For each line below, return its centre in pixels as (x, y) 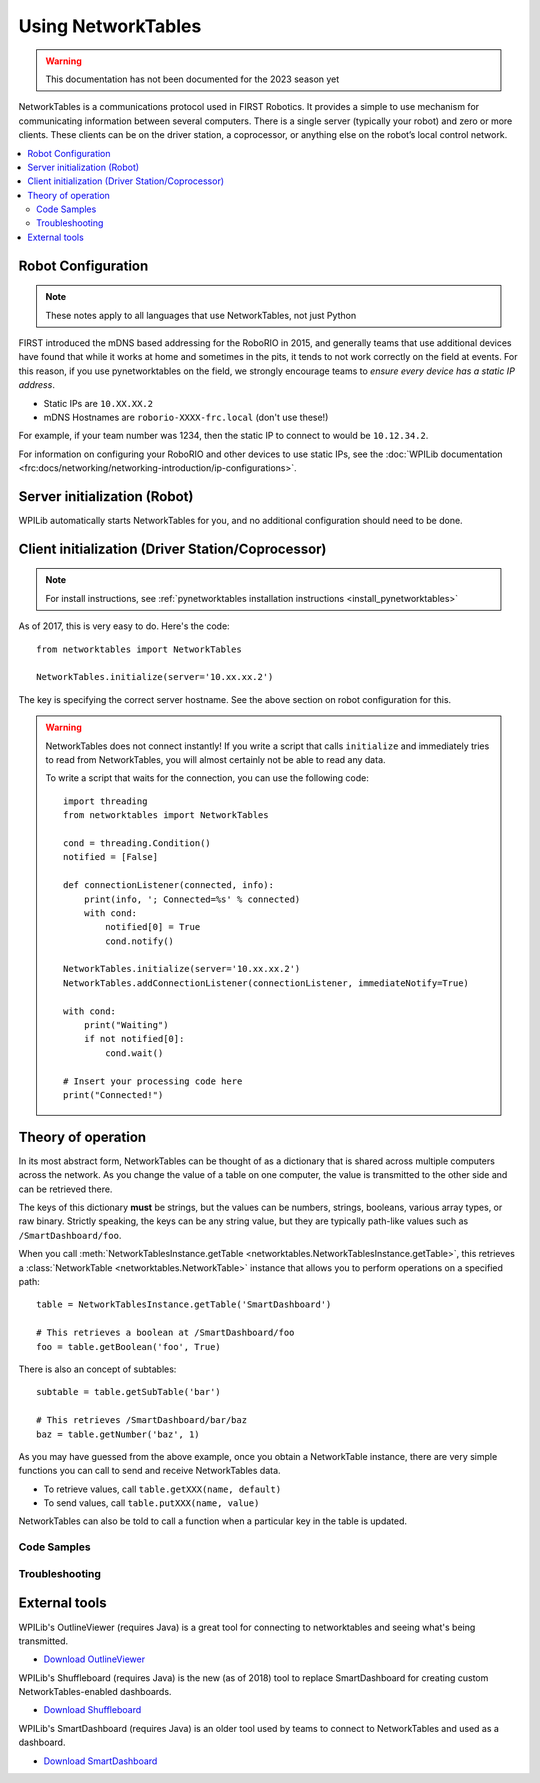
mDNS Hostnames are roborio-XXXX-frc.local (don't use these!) (186, 417)
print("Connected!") (113, 1094)
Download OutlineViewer (94, 1659)
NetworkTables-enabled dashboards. (95, 1692)
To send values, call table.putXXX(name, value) (151, 1503)
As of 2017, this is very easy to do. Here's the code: (124, 626)
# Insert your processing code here (153, 1081)
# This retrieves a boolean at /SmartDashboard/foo (165, 1333)
